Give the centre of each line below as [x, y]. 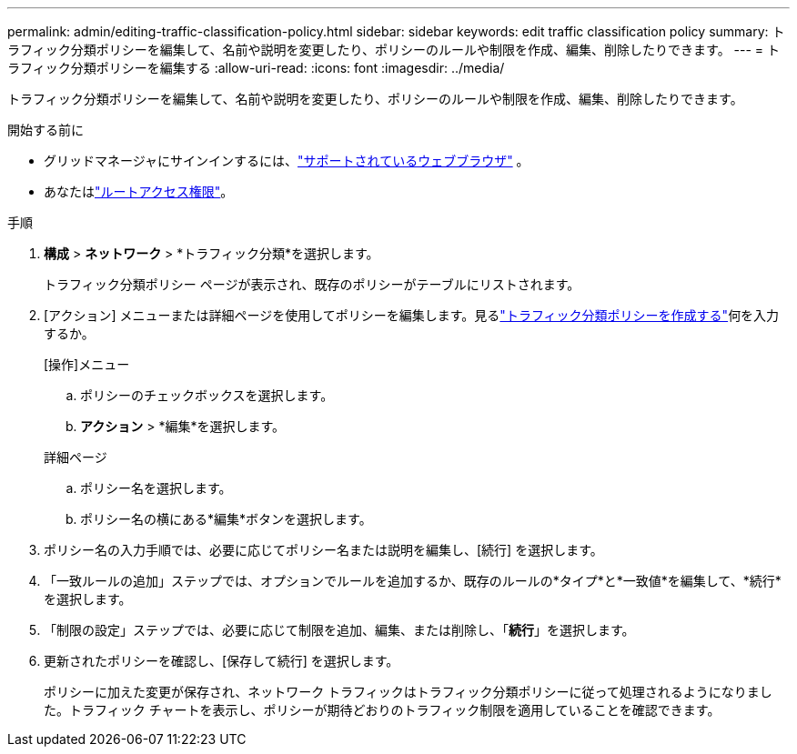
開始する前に [45, 130]
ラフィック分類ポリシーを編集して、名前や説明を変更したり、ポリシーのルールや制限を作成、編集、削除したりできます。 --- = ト [394, 50]
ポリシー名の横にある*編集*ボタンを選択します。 [226, 519]
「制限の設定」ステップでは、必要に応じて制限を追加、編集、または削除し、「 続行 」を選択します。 [339, 630]
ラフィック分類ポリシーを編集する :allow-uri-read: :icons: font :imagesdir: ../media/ [256, 68]
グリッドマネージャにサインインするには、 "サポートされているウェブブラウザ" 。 [287, 161]
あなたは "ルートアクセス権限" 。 [139, 191]
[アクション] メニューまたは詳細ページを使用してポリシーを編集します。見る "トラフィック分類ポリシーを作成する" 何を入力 [412, 315]
